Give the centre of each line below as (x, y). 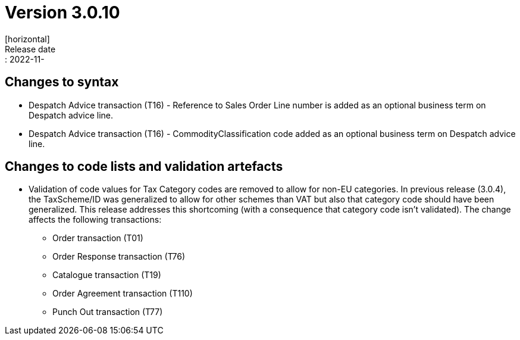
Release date (30, 49)
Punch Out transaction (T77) (108, 312)
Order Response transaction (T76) (119, 257)
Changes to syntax (62, 82)
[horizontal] (27, 39)
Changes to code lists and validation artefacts (144, 167)
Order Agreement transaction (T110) (123, 294)
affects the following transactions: (95, 220)
